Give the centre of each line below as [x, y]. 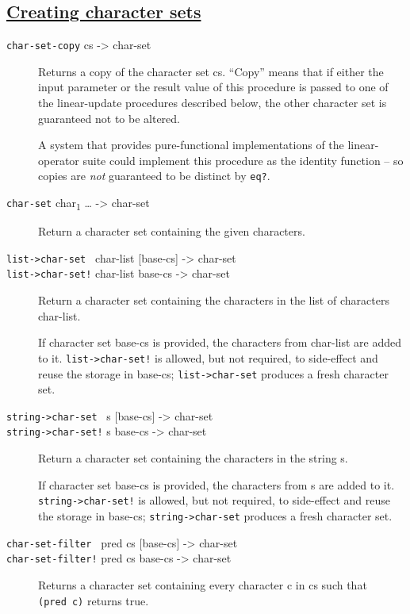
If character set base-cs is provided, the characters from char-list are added [220, 342]
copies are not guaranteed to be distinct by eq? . [154, 176]
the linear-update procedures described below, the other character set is [213, 103]
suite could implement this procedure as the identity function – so [243, 160]
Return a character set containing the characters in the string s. [193, 458]
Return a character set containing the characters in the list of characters [214, 300]
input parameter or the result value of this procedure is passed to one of [213, 87]
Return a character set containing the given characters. [172, 231]
